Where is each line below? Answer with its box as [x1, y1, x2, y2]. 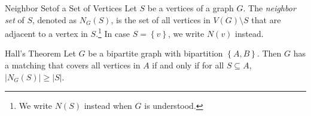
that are [251, 13, 281, 26]
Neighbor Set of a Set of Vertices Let [5, 2, 137, 14]
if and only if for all [152, 59, 224, 71]
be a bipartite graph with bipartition [88, 47, 223, 59]
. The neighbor [243, 2, 296, 14]
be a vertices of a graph [147, 2, 234, 14]
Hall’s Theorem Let [5, 47, 76, 59]
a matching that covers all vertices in [5, 59, 141, 71]
